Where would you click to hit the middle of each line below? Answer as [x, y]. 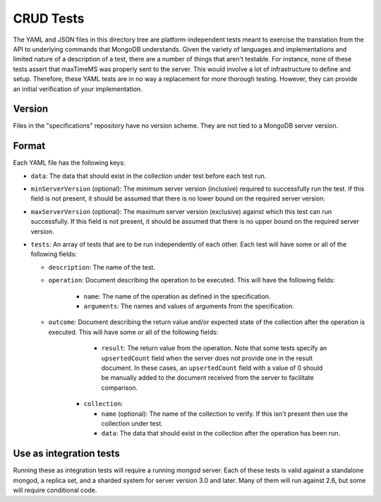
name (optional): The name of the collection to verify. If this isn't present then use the [225, 414]
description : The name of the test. [102, 267]
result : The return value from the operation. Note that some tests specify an [214, 348]
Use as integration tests [66, 454]
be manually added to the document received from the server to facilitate [207, 378]
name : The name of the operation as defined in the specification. [177, 296]
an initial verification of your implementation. [78, 89]
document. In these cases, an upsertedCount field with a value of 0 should [212, 368]
